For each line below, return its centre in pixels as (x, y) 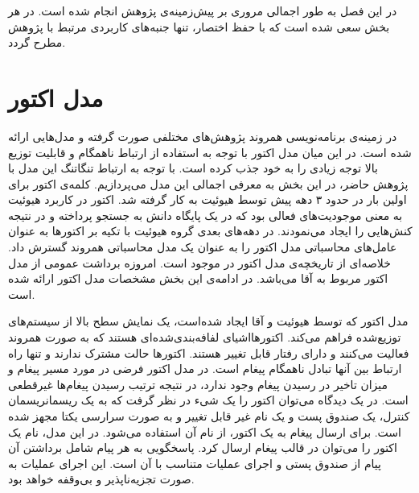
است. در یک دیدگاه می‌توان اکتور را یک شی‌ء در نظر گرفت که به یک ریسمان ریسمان (208, 400)
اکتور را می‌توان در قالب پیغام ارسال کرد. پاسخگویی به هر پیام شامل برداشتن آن (203, 447)
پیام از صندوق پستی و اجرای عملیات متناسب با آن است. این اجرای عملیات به (195, 463)
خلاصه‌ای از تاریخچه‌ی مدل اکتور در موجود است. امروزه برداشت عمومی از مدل (199, 262)
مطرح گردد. (37, 42)
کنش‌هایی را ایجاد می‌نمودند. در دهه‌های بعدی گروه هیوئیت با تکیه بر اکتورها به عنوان (210, 231)
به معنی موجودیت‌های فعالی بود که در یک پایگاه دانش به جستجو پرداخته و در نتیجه (205, 215)
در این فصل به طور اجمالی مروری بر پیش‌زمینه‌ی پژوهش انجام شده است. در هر (203, 10)
